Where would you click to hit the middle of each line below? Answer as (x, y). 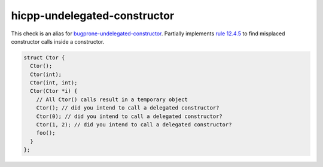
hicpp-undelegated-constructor (93, 16)
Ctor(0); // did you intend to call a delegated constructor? (129, 116)
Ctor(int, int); (54, 83)
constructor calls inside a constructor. (58, 41)
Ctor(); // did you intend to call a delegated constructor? (128, 108)
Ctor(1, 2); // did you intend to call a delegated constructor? (134, 125)
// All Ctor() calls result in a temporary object (112, 99)
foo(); (46, 133)
